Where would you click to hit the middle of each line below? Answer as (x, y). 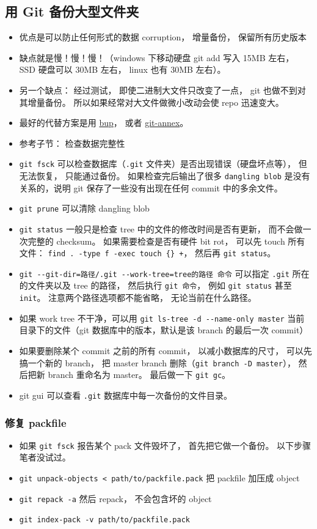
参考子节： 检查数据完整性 (72, 143)
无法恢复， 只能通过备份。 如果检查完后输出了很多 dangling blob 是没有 (165, 176)
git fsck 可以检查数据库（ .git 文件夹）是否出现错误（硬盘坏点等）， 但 (163, 164)
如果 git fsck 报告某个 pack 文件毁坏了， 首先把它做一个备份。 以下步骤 (165, 445)
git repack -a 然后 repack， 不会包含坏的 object (115, 498)
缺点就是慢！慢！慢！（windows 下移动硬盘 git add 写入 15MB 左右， (157, 57)
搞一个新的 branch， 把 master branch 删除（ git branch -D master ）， (157, 362)
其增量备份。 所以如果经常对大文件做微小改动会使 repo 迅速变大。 (151, 102)
